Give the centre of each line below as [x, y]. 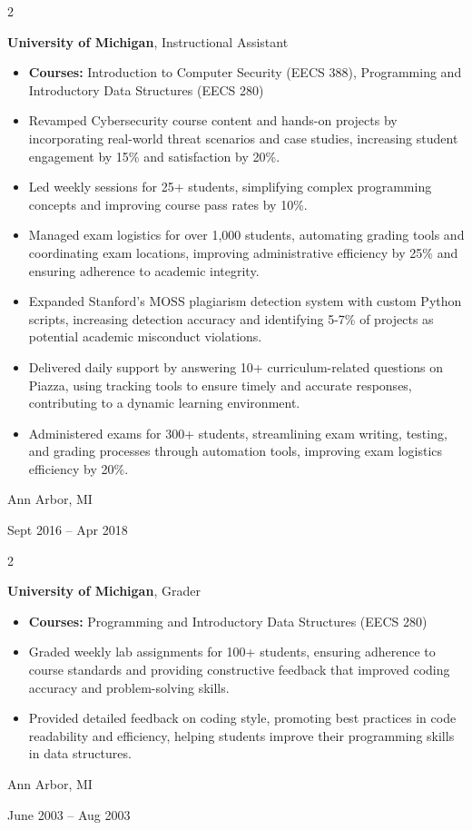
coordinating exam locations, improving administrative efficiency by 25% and [243, 252]
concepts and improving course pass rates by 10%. [168, 204]
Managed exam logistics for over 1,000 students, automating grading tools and [246, 235]
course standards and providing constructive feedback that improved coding [239, 670]
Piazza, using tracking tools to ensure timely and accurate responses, [220, 385]
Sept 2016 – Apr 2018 [68, 530]
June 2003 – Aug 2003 [69, 814]
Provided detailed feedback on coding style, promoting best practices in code [242, 718]
